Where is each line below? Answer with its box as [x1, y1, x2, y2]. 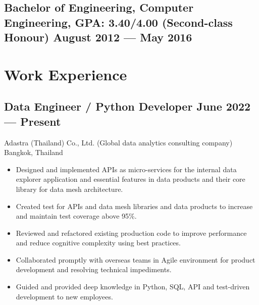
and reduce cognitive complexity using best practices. [16, 237, 181, 248]
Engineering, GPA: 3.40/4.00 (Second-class [4, 14, 233, 30]
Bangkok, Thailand [4, 147, 63, 158]
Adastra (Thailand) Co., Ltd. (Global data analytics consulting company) [4, 137, 233, 147]
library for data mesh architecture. [16, 183, 123, 194]
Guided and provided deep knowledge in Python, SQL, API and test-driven [16, 281, 250, 292]
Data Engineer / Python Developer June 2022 [4, 98, 251, 114]
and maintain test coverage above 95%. [16, 211, 137, 221]
